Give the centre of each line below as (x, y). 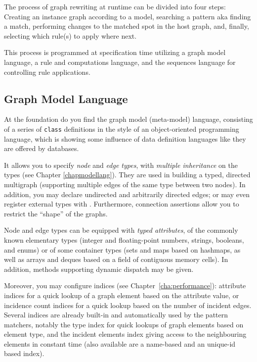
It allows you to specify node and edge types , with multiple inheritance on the (121, 165)
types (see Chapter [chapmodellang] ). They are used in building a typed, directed (127, 175)
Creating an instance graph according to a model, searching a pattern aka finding (128, 16)
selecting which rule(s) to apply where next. (70, 35)
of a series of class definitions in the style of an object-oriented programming (122, 129)
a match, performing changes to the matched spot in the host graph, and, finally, (127, 26)
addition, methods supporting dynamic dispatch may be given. (99, 269)
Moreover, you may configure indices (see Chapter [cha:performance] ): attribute (125, 285)
